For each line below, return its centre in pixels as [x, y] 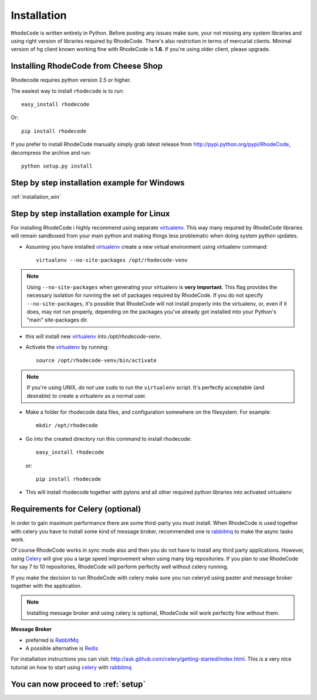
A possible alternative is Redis [62, 648]
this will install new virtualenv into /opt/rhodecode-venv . [93, 336]
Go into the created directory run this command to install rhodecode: [109, 438]
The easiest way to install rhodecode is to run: [68, 91]
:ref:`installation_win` [36, 196]
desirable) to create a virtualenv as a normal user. [87, 396]
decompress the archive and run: [51, 152]
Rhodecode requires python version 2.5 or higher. [71, 80]
